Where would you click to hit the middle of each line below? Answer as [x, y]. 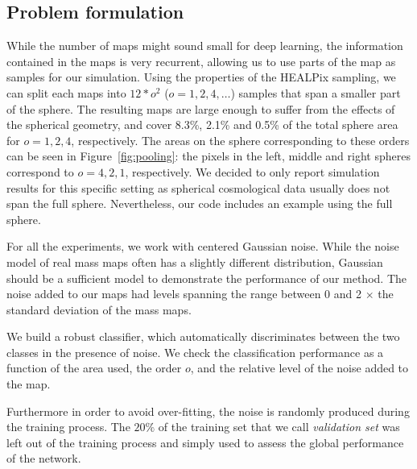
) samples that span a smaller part [316, 92]
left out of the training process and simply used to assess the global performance [205, 442]
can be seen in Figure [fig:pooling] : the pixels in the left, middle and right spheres [208, 156]
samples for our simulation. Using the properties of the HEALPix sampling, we [201, 77]
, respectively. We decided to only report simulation [252, 171]
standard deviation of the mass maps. [99, 309]
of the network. [44, 458]
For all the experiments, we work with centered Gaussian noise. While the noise [203, 246]
